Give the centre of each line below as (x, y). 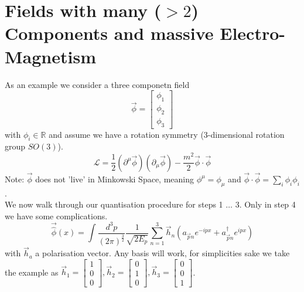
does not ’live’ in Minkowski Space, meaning (115, 179)
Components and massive (109, 33)
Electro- (253, 33)
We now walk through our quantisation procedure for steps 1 (114, 204)
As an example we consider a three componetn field (97, 84)
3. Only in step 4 (265, 204)
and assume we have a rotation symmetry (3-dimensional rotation (167, 134)
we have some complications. (56, 215)
